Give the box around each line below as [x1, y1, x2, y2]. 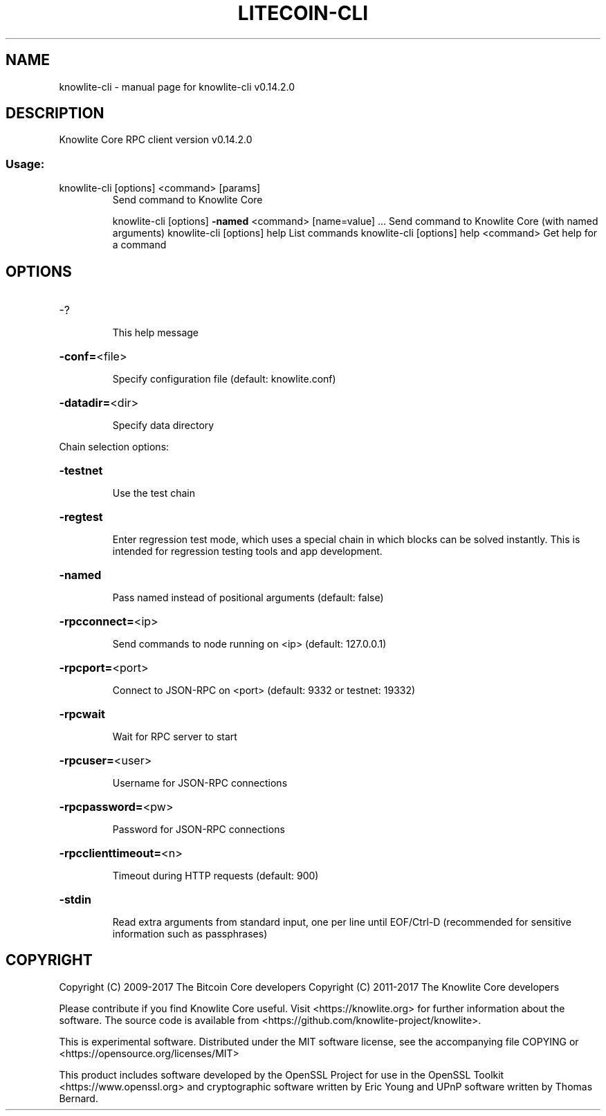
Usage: [6, 156, 45, 171]
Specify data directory [112, 419, 214, 432]
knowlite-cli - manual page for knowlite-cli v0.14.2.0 [59, 80, 295, 93]
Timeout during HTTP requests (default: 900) [112, 870, 319, 882]
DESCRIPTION [6, 104, 104, 122]
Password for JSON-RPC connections [112, 823, 285, 836]
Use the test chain [112, 487, 195, 500]
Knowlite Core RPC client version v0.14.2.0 [59, 134, 252, 146]
